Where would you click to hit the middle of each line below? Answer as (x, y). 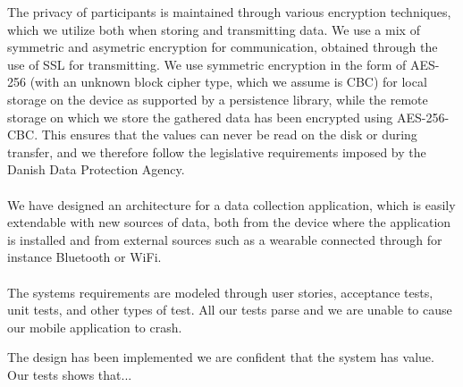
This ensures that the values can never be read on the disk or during (229, 135)
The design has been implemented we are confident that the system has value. (221, 357)
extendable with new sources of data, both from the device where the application (229, 222)
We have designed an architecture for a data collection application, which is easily (231, 204)
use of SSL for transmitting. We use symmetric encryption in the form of (207, 64)
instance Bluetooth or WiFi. (84, 257)
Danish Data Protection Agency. (96, 169)
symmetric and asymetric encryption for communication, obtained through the (223, 47)
